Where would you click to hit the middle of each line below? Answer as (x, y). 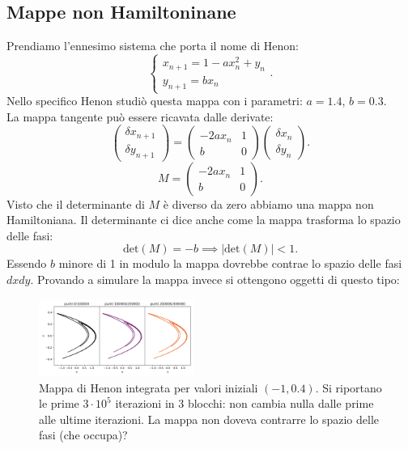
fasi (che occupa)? (83, 435)
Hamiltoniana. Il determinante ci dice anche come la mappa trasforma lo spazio (204, 220)
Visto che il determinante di (76, 203)
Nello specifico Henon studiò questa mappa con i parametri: (155, 101)
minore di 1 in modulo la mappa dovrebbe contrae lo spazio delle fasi (230, 263)
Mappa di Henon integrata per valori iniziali (149, 387)
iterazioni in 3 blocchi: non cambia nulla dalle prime (244, 403)
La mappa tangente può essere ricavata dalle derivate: (140, 116)
